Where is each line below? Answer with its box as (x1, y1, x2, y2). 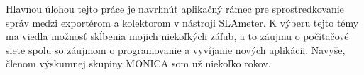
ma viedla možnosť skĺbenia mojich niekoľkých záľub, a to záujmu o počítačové (6, 29, 349, 43)
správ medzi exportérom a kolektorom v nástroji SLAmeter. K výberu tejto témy (6, 15, 359, 29)
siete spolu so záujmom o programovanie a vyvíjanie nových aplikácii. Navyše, (6, 42, 346, 57)
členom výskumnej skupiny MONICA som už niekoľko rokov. (6, 56, 271, 71)
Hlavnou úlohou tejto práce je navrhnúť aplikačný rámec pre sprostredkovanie (6, 1, 344, 15)
